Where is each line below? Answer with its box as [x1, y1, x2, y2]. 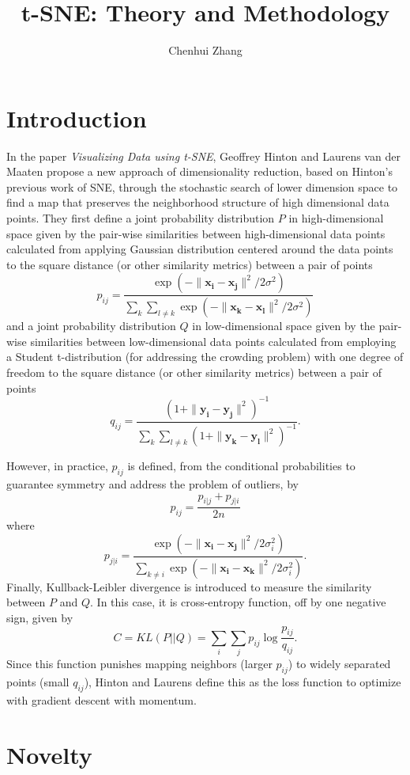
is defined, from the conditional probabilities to [127, 458, 355, 474]
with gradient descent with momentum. [6, 691, 197, 708]
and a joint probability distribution [6, 317, 176, 334]
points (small [6, 673, 70, 690]
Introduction [6, 101, 147, 134]
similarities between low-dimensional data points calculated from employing [30, 332, 397, 349]
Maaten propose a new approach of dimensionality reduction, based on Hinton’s [6, 163, 393, 180]
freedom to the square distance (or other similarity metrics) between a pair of [6, 364, 382, 381]
